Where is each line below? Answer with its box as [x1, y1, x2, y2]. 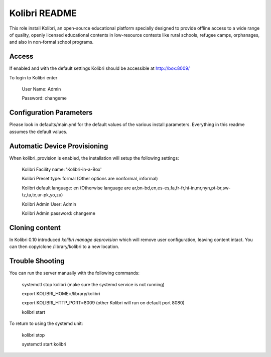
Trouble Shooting [9, 257, 65, 266]
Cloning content [9, 223, 61, 232]
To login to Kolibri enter [9, 74, 58, 80]
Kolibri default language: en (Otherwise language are [22, 185, 131, 191]
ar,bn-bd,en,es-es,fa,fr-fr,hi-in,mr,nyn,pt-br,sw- [132, 185, 231, 191]
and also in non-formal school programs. [9, 39, 94, 45]
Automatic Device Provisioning [9, 142, 108, 150]
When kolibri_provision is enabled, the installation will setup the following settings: [9, 155, 179, 161]
